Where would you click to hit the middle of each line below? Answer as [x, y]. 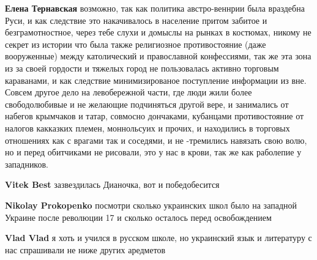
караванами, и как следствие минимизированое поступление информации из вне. [156, 80]
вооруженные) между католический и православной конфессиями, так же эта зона [158, 56]
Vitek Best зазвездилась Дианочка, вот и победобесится [112, 184]
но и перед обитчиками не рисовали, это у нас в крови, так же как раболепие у [153, 152]
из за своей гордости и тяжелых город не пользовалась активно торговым [142, 68]
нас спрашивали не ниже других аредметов [85, 249]
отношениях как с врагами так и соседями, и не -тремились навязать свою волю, [156, 140]
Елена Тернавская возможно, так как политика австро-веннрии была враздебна [155, 8]
